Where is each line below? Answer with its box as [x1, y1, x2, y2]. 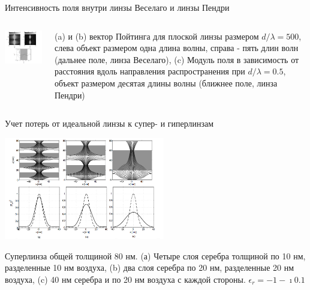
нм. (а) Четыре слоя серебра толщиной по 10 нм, [125, 249, 306, 262]
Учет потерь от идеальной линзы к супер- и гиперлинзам [5, 117, 214, 130]
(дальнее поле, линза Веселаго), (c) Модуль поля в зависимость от [54, 53, 299, 65]
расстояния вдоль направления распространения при [54, 65, 245, 77]
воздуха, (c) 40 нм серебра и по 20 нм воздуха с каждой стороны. [5, 273, 246, 285]
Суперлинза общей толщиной [5, 249, 112, 262]
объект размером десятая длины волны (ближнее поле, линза [54, 76, 278, 89]
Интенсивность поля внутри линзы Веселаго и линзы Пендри [5, 1, 230, 13]
